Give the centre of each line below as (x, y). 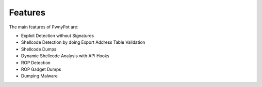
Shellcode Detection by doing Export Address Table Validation (83, 42)
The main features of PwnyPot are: (44, 27)
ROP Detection (36, 62)
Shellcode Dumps (39, 49)
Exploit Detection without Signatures (57, 36)
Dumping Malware (39, 76)
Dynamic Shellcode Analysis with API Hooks (65, 56)
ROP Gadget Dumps (41, 69)
